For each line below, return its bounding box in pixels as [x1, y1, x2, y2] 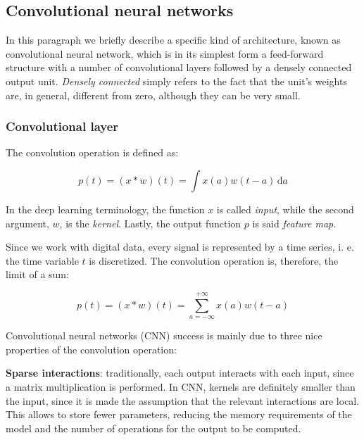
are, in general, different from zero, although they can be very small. [6, 87, 301, 102]
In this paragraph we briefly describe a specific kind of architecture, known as [6, 32, 341, 47]
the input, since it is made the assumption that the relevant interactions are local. [6, 393, 360, 408]
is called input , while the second [216, 201, 354, 216]
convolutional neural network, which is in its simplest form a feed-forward [6, 46, 324, 61]
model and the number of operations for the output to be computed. [6, 420, 301, 435]
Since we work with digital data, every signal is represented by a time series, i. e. [6, 239, 354, 254]
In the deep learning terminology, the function [6, 201, 205, 216]
